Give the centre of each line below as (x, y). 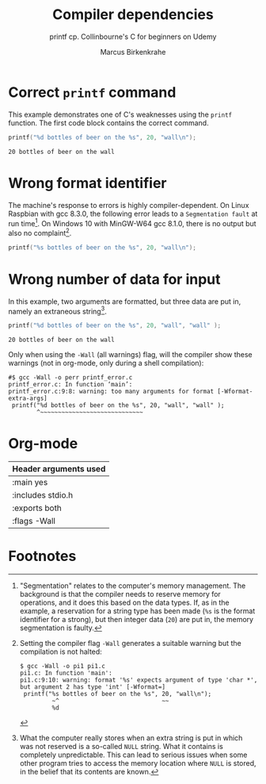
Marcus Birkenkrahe (133, 52)
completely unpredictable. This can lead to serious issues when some (133, 755)
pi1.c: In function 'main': (66, 673)
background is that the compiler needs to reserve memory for (120, 594)
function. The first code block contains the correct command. (108, 123)
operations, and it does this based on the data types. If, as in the (124, 603)
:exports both (37, 508)
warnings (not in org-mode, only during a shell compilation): (106, 363)
